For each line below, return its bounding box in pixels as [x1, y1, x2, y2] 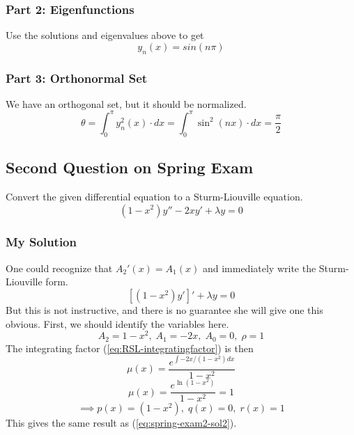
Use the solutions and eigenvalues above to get [6, 28, 204, 42]
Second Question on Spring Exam [6, 157, 254, 178]
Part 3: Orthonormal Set [6, 69, 148, 86]
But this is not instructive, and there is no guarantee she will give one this [6, 302, 323, 317]
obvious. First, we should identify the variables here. [6, 316, 229, 331]
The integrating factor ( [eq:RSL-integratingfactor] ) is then [6, 340, 254, 355]
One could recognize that [6, 260, 113, 275]
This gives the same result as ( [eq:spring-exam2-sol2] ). [6, 416, 237, 430]
